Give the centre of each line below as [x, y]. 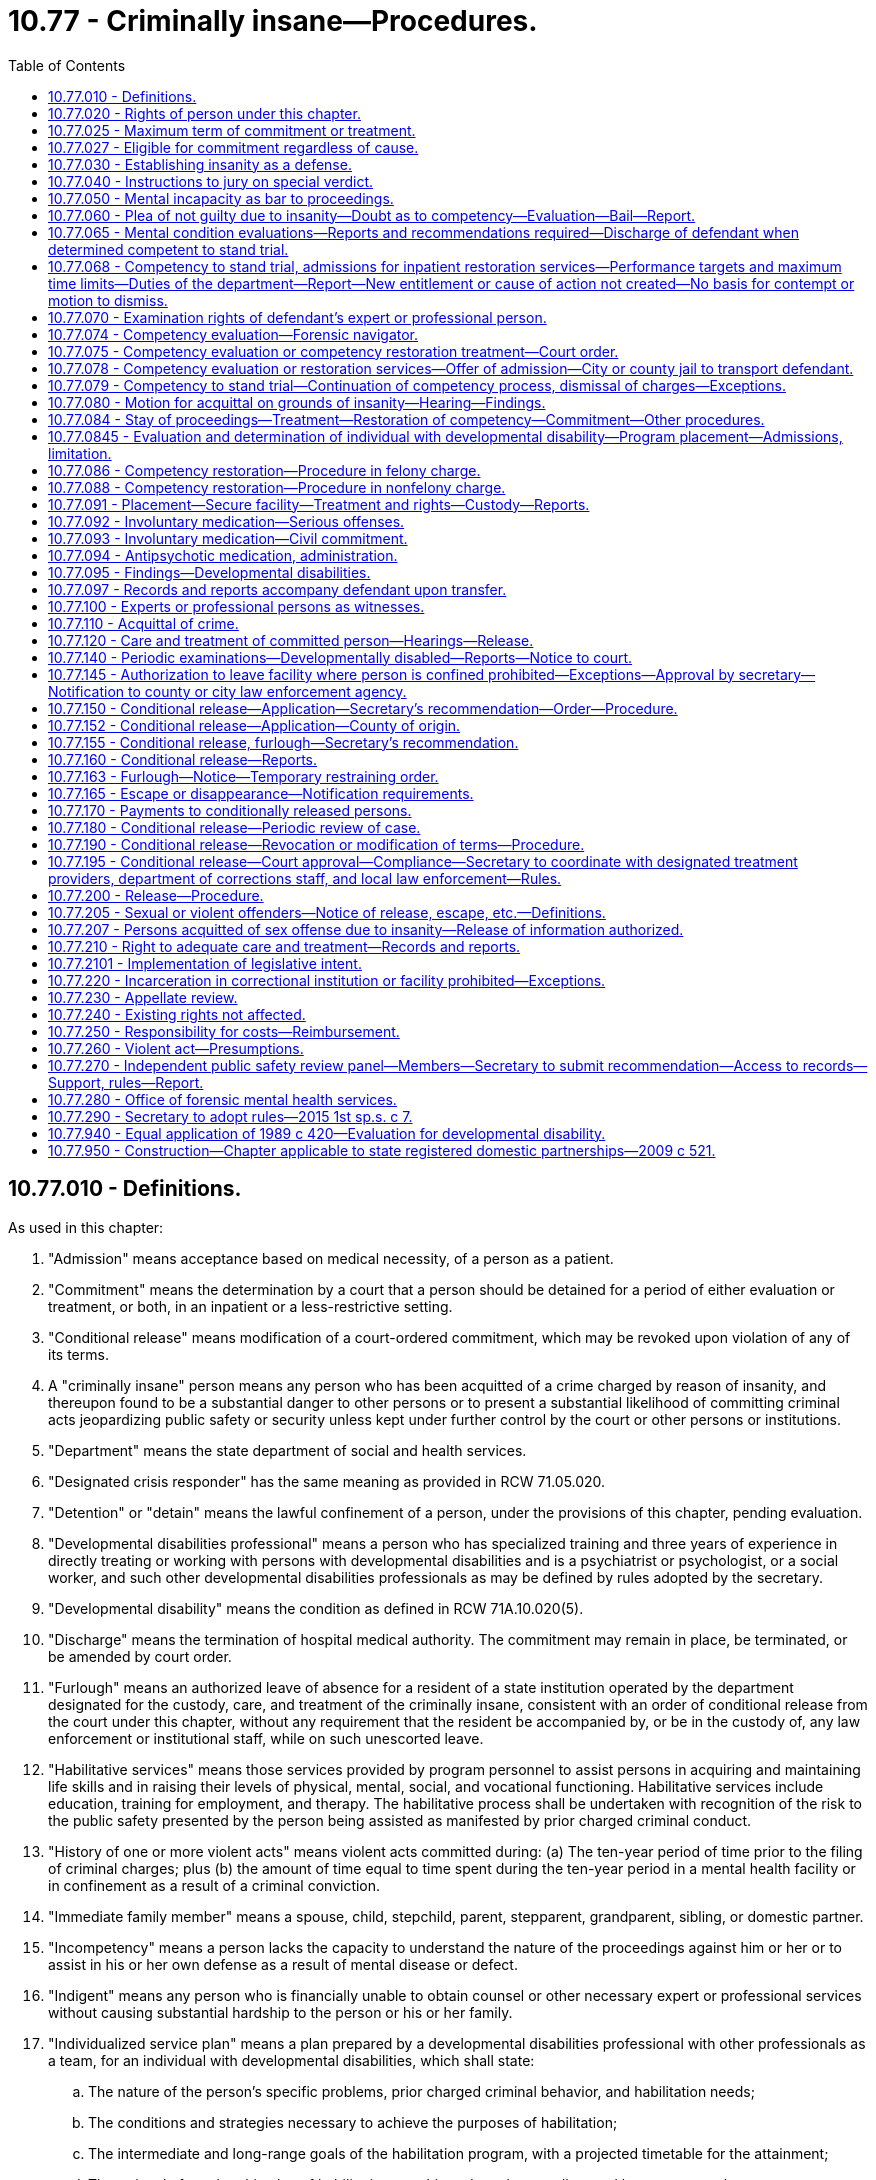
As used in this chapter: [86, 1227]
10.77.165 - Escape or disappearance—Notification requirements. [261, 793]
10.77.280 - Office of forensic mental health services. [222, 1099]
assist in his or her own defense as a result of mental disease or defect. [283, 1964]
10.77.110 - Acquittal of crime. [143, 623]
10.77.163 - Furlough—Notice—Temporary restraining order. [243, 776]
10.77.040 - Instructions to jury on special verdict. [211, 181]
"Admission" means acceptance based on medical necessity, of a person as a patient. [331, 1258]
